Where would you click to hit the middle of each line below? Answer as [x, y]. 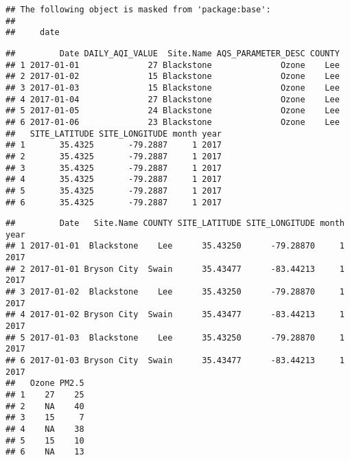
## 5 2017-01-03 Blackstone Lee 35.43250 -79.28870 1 [175, 337]
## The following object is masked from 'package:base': [138, 10]
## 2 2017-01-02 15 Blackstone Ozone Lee [173, 77]
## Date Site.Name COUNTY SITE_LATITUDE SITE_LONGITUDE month [175, 223]
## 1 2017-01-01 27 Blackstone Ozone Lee [173, 65]
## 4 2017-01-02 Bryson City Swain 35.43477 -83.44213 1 [175, 315]
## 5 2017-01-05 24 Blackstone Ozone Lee [173, 111]
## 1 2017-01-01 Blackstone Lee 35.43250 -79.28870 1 [175, 246]
